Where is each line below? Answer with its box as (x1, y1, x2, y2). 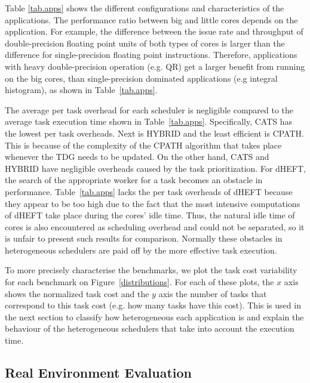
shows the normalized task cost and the (5, 287, 149, 299)
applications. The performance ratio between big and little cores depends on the (5, 13, 298, 26)
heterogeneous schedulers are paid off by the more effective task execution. (5, 243, 277, 256)
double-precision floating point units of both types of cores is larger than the (5, 36, 285, 49)
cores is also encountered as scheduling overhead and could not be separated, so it (5, 220, 305, 233)
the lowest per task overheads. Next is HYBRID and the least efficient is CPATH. (5, 126, 304, 139)
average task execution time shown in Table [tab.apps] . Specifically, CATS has (5, 115, 293, 128)
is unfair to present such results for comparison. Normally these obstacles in (5, 232, 283, 245)
